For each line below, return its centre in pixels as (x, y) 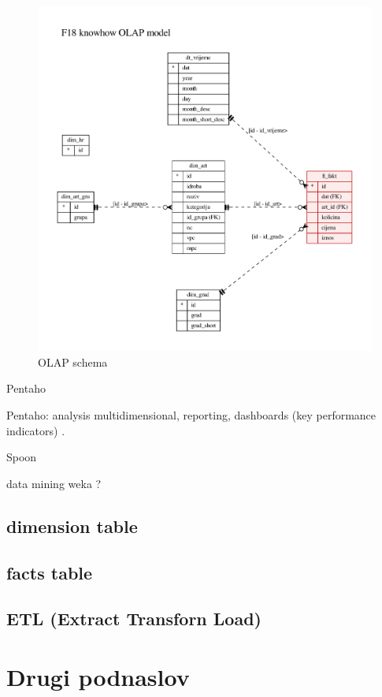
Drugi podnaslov (98, 676)
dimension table (72, 526)
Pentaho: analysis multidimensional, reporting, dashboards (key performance (191, 415)
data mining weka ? (54, 483)
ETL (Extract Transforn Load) (134, 619)
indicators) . (36, 430)
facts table (50, 572)
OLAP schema (73, 362)
